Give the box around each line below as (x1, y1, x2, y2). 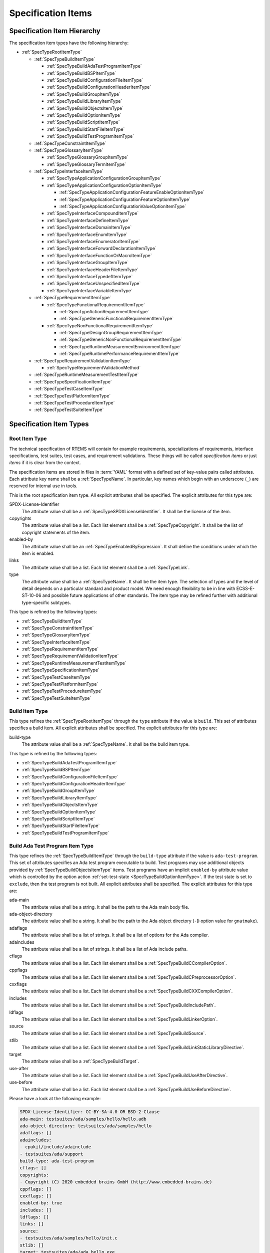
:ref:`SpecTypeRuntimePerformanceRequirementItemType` (59, 351, 180, 357)
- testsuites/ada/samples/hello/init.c (19, 1235, 117, 1241)
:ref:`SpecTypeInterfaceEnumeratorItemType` (46, 239, 140, 244)
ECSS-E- (236, 585, 255, 591)
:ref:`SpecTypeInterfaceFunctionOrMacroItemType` (46, 252, 152, 258)
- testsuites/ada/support (19, 1151, 83, 1157)
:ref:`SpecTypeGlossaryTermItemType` (46, 161, 126, 167)
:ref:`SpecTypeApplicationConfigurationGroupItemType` (46, 175, 162, 181)
